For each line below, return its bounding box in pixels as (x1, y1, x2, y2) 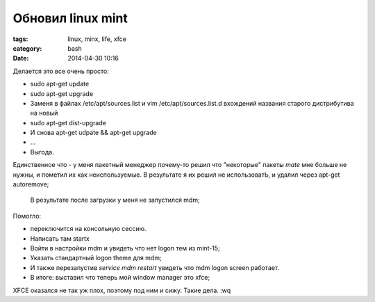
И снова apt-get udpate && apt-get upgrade (30, 129, 157, 137)
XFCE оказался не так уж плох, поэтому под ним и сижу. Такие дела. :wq (12, 286, 231, 294)
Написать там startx (30, 234, 90, 243)
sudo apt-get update (30, 80, 90, 88)
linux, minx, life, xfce (67, 35, 127, 43)
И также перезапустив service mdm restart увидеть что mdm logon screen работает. (30, 263, 280, 271)
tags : (12, 35, 28, 43)
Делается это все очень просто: (12, 67, 109, 75)
